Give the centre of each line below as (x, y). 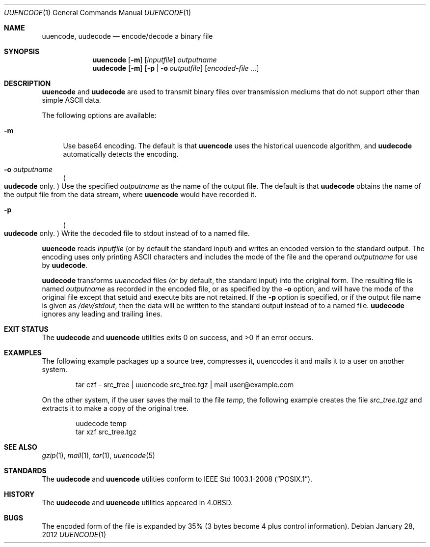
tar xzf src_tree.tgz (106, 432)
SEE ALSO (21, 447)
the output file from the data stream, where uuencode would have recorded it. (130, 194)
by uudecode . (65, 265)
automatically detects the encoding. (121, 154)
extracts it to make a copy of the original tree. (115, 408)
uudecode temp (101, 423)
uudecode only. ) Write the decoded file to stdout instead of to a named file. (127, 233)
